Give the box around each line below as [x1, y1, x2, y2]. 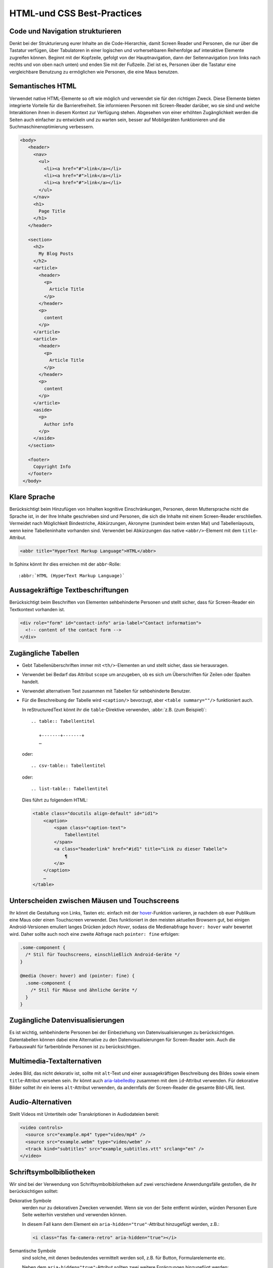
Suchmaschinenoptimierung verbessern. [9, 124, 95, 130]
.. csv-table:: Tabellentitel [31, 763, 106, 768]
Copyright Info [33, 464, 71, 470]
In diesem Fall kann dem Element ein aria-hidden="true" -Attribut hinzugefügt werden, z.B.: [22, 1221, 220, 1227]
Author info [43, 421, 74, 427]
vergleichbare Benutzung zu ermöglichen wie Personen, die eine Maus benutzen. [9, 68, 179, 75]
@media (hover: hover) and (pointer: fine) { [20, 973, 135, 979]
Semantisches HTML [9, 82, 77, 91]
